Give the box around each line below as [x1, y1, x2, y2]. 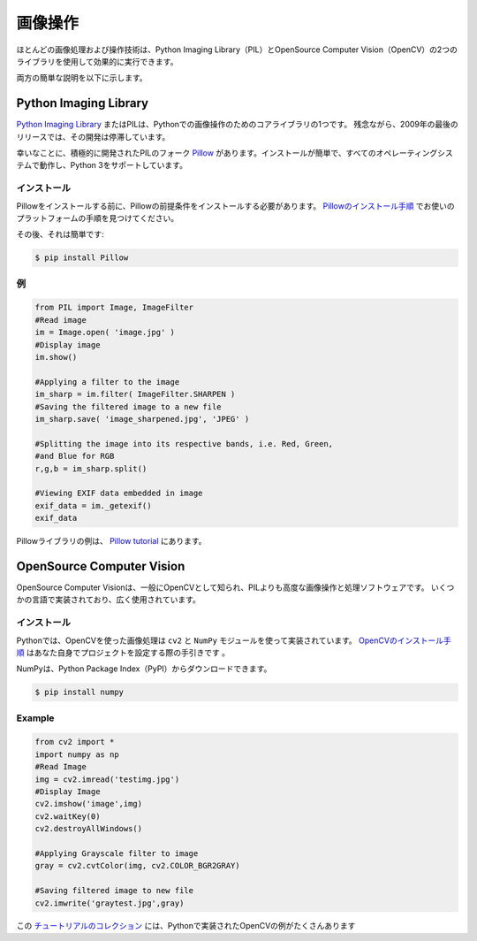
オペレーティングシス [375, 148, 454, 158]
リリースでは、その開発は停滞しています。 [16, 131, 170, 142]
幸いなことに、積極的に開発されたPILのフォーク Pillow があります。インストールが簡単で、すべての [16, 148, 377, 158]
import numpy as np [34, 749, 119, 760]
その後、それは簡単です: [16, 229, 105, 240]
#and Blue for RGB [34, 451, 115, 462]
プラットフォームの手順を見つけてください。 [16, 212, 179, 223]
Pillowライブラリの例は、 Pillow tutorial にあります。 [16, 536, 207, 547]
